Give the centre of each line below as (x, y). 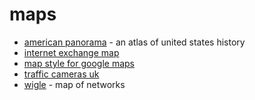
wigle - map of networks (74, 84)
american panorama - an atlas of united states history (134, 42)
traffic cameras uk (61, 74)
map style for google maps (79, 63)
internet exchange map (71, 52)
